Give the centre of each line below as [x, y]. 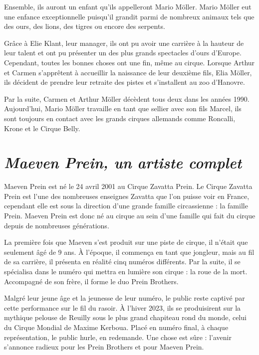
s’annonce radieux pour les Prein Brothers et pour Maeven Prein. [104, 347]
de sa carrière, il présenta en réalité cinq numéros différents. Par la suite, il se [122, 262]
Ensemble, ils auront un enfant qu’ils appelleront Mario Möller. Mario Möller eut [128, 6]
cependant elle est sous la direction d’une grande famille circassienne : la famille [126, 206]
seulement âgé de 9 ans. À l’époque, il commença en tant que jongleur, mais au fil [129, 252]
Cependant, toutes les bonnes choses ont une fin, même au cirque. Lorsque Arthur [129, 62]
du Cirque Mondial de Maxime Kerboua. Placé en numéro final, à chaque [116, 327]
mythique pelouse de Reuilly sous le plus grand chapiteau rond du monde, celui [125, 317]
